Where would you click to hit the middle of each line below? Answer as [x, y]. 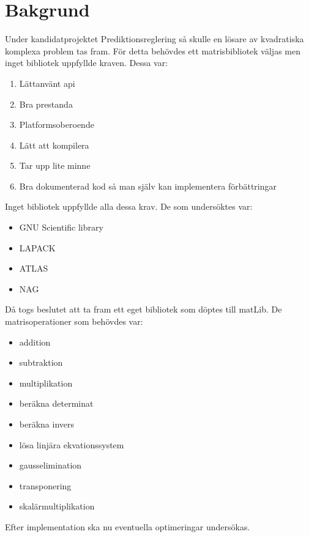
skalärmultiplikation [57, 506]
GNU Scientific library [61, 227]
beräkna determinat [56, 403]
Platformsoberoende [57, 124]
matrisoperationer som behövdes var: [74, 321]
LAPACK [37, 247]
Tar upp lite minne [55, 165]
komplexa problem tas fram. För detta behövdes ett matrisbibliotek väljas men [153, 50]
